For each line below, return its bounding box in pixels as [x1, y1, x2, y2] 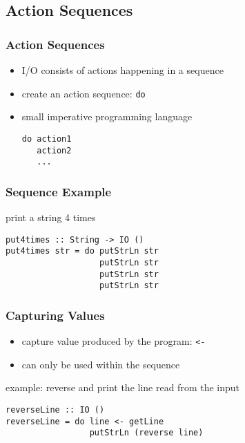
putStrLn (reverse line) [89, 428, 204, 438]
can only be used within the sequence [21, 357, 180, 371]
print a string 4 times [6, 210, 96, 225]
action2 [37, 145, 72, 155]
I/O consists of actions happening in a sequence [21, 63, 224, 77]
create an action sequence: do [21, 86, 146, 100]
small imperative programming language [21, 109, 193, 124]
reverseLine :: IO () [6, 404, 105, 415]
